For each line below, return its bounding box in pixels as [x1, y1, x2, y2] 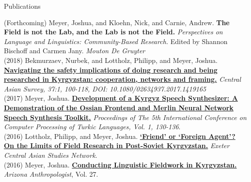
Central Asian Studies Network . [4, 150, 97, 160]
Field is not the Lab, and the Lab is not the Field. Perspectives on [4, 27, 223, 37]
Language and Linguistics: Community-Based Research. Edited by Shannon [4, 36, 228, 46]
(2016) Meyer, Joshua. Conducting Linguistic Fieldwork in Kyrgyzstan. [4, 159, 237, 169]
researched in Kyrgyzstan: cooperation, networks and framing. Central [4, 74, 241, 84]
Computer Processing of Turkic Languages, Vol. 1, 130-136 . [4, 121, 181, 132]
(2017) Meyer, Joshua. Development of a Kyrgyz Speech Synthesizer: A [4, 93, 238, 103]
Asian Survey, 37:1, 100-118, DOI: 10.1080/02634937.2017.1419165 [4, 83, 206, 93]
